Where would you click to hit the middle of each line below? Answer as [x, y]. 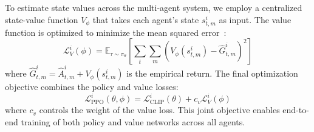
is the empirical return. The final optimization [212, 73]
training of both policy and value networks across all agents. [133, 121]
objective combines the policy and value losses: [92, 87]
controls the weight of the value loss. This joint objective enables [159, 110]
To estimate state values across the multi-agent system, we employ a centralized [154, 7]
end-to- [296, 110]
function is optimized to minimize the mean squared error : [116, 32]
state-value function [42, 19]
